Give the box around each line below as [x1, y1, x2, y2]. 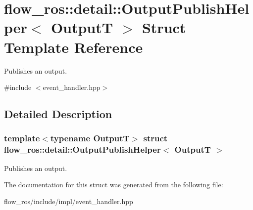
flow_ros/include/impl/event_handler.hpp [4, 196, 133, 206]
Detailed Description [4, 106, 112, 122]
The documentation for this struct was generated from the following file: [4, 179, 223, 190]
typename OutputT [50, 132, 130, 144]
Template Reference [4, 37, 143, 57]
